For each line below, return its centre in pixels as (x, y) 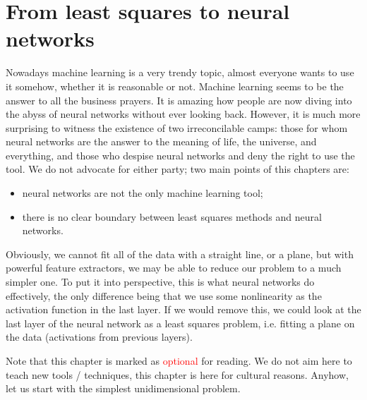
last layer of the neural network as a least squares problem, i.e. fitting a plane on (180, 323)
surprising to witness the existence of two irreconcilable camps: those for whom (177, 127)
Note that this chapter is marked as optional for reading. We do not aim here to (179, 360)
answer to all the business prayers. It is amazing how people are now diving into (179, 100)
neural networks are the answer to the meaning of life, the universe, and (161, 141)
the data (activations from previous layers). (99, 337)
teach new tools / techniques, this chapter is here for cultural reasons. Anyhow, (177, 374)
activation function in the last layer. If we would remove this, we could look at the (183, 309)
